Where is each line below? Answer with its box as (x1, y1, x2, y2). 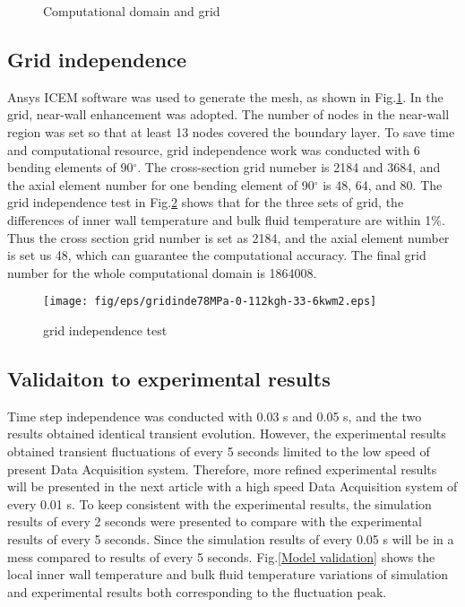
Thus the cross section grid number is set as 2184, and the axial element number (7, 228, 450, 247)
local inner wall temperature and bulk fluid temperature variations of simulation (7, 565, 448, 584)
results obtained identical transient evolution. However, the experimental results (7, 424, 446, 443)
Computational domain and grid (43, 2, 220, 20)
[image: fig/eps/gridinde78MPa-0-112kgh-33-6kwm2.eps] (43, 295, 377, 308)
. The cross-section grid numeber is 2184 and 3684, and (137, 158, 441, 177)
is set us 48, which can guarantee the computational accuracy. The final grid (7, 246, 426, 264)
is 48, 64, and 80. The (323, 175, 443, 194)
